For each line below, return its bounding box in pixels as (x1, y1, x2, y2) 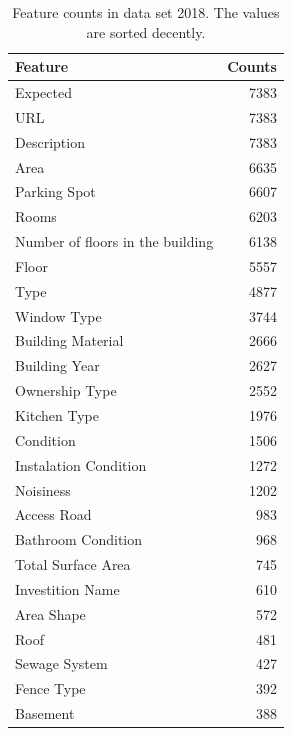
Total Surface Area (15, 554, 131, 575)
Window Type (15, 305, 102, 326)
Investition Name (15, 578, 120, 599)
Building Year (15, 355, 100, 376)
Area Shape (15, 603, 86, 624)
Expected (15, 82, 72, 103)
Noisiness (15, 479, 71, 500)
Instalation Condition (15, 454, 147, 475)
